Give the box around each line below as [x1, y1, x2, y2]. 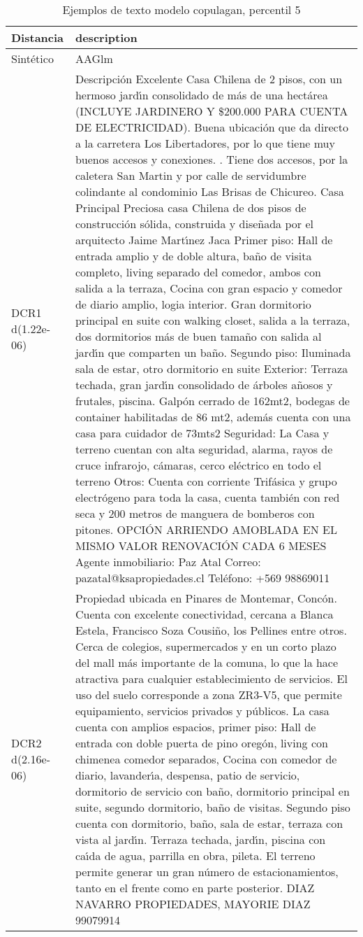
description [75, 29, 138, 45]
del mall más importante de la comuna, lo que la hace [75, 654, 339, 670]
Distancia [11, 29, 64, 45]
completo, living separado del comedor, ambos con [75, 264, 321, 280]
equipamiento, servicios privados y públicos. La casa [75, 703, 329, 719]
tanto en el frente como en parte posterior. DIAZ [75, 880, 315, 896]
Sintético [11, 50, 54, 66]
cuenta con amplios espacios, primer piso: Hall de [75, 719, 316, 735]
